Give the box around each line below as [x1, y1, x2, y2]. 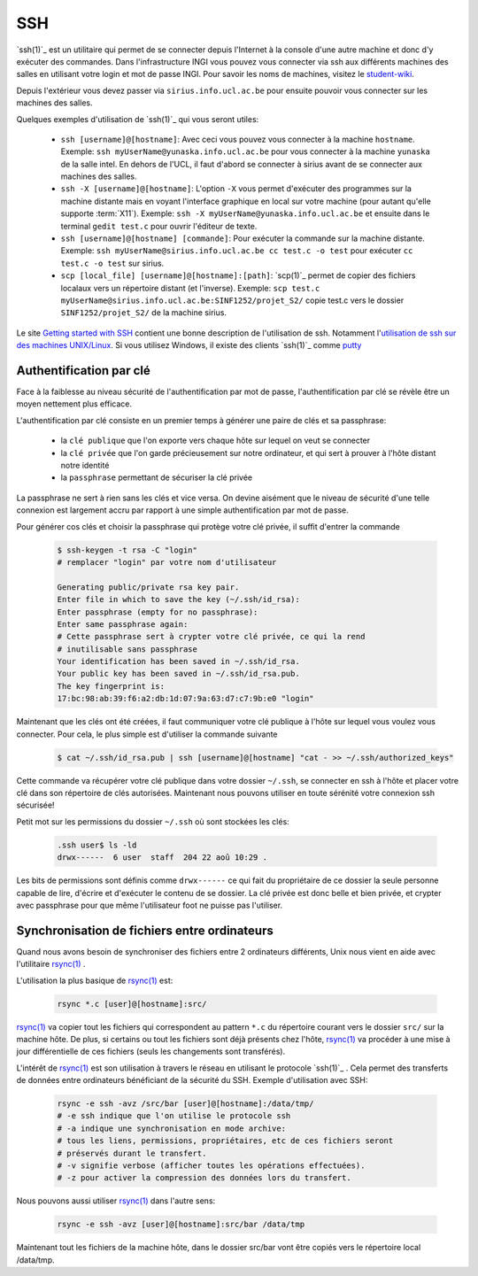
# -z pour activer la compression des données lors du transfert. [57, 1173, 351, 1183]
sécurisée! [16, 800, 55, 810]
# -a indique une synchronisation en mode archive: [57, 1123, 287, 1133]
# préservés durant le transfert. [57, 1148, 207, 1158]
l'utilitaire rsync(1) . [16, 959, 86, 970]
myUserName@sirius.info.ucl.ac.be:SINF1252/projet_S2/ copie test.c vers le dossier [60, 295, 405, 305]
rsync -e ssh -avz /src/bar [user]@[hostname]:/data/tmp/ [57, 1099, 314, 1109]
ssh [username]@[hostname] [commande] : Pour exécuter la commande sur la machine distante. [60, 233, 425, 244]
